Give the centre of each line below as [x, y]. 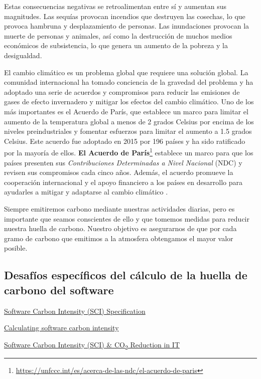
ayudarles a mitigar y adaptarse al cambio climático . [86, 192]
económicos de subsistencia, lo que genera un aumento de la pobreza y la [116, 45]
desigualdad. [23, 55]
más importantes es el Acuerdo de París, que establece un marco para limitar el [126, 111]
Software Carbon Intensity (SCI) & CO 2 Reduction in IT [92, 345]
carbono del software [59, 290]
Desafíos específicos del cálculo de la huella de [126, 275]
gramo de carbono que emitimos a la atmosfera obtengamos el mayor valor [119, 238]
